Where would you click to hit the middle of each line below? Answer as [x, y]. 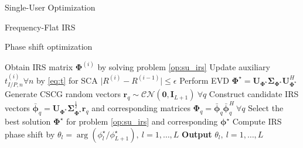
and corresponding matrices [141, 108]
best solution [28, 121]
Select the [266, 108]
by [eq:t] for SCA [67, 80]
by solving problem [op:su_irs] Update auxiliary [184, 67]
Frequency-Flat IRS [40, 27]
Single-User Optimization [50, 7]
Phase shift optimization [49, 47]
